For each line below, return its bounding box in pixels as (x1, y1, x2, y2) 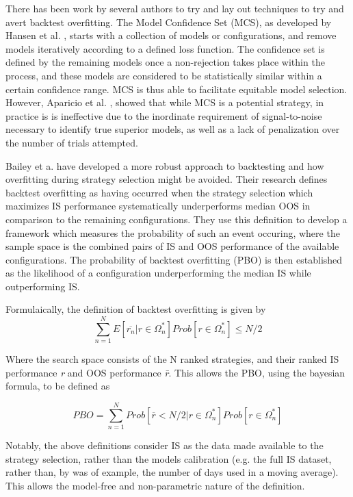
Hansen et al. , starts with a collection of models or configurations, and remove (5, 28, 337, 42)
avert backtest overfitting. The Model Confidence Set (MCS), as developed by (5, 14, 332, 29)
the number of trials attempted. (5, 135, 138, 149)
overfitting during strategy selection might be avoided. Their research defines (5, 172, 328, 186)
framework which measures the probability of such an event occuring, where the (5, 225, 340, 240)
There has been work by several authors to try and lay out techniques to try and (5, 1, 344, 15)
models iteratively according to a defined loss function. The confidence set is (5, 41, 325, 55)
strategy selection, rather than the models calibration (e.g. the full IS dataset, (5, 451, 332, 466)
